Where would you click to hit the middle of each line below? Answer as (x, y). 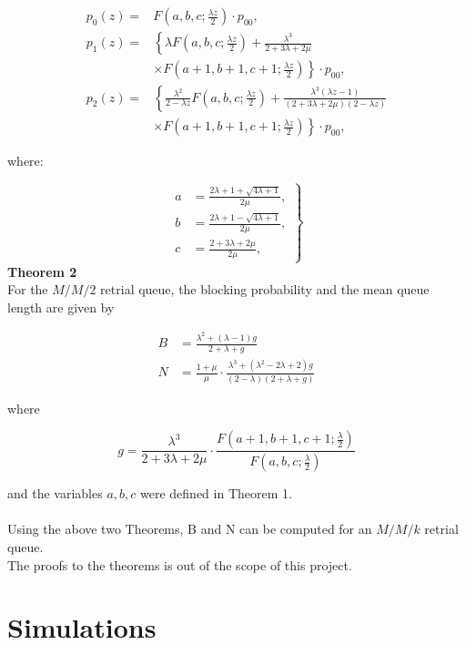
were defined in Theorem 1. (216, 493)
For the (28, 289)
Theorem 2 (42, 271)
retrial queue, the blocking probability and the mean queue (265, 289)
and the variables (55, 493)
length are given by (61, 307)
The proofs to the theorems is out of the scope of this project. (180, 564)
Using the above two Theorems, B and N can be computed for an (190, 529)
